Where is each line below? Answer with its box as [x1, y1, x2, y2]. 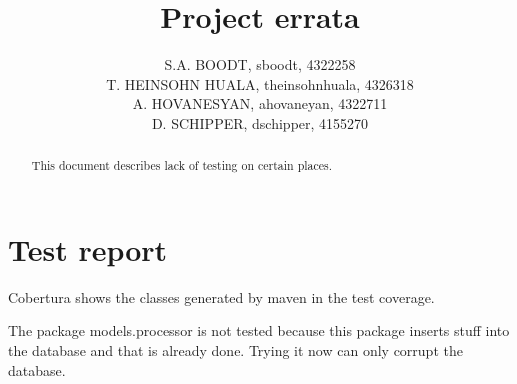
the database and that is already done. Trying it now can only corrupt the [8, 340, 463, 361]
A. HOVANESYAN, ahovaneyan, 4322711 [132, 93, 388, 114]
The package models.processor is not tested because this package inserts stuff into [8, 320, 510, 341]
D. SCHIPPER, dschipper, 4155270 [151, 112, 369, 133]
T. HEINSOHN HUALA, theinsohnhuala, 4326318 [106, 73, 414, 94]
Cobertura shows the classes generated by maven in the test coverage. [8, 286, 435, 307]
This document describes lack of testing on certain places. [31, 157, 333, 174]
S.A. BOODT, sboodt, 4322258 [164, 54, 356, 75]
